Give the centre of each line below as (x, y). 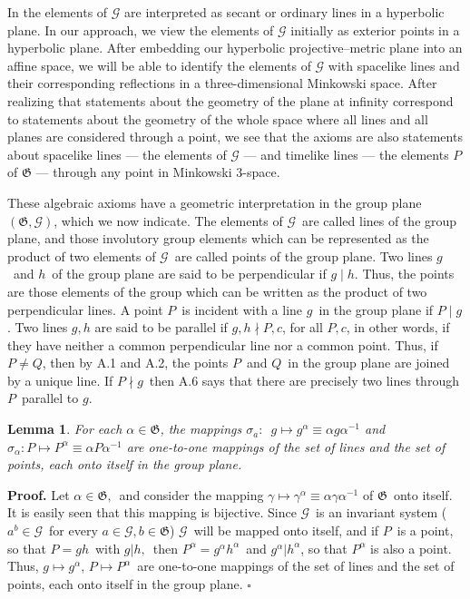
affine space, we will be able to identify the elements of (159, 65)
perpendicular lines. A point (85, 309)
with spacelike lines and (394, 65)
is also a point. (411, 548)
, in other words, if (398, 327)
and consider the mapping (191, 494)
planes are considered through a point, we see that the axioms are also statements (235, 137)
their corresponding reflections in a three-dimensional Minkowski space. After (222, 83)
